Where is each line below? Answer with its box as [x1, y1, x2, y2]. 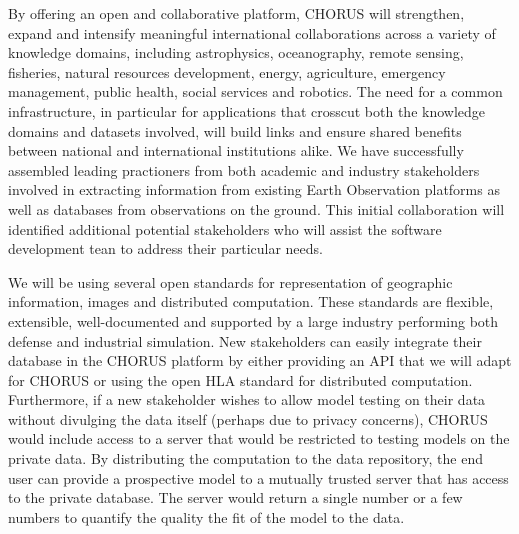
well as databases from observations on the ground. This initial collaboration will [8, 198, 505, 219]
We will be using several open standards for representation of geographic [8, 271, 453, 292]
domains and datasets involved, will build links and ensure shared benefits [8, 120, 462, 141]
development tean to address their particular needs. [8, 238, 323, 259]
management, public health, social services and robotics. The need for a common [8, 81, 503, 102]
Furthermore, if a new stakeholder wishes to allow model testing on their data [8, 389, 486, 410]
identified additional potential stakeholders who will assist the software [8, 218, 442, 239]
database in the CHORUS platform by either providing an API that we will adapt [8, 350, 512, 371]
